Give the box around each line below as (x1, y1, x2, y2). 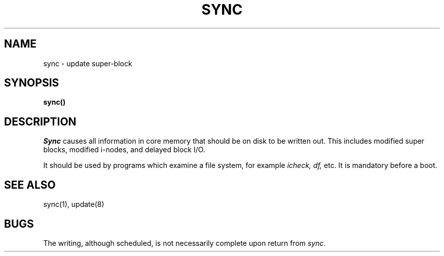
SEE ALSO (4, 178, 56, 191)
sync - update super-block (43, 59, 132, 68)
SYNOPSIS (4, 76, 59, 90)
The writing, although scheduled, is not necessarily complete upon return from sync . (43, 238, 326, 247)
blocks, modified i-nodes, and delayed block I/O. (43, 145, 205, 154)
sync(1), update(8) (43, 200, 104, 209)
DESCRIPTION (4, 115, 77, 128)
